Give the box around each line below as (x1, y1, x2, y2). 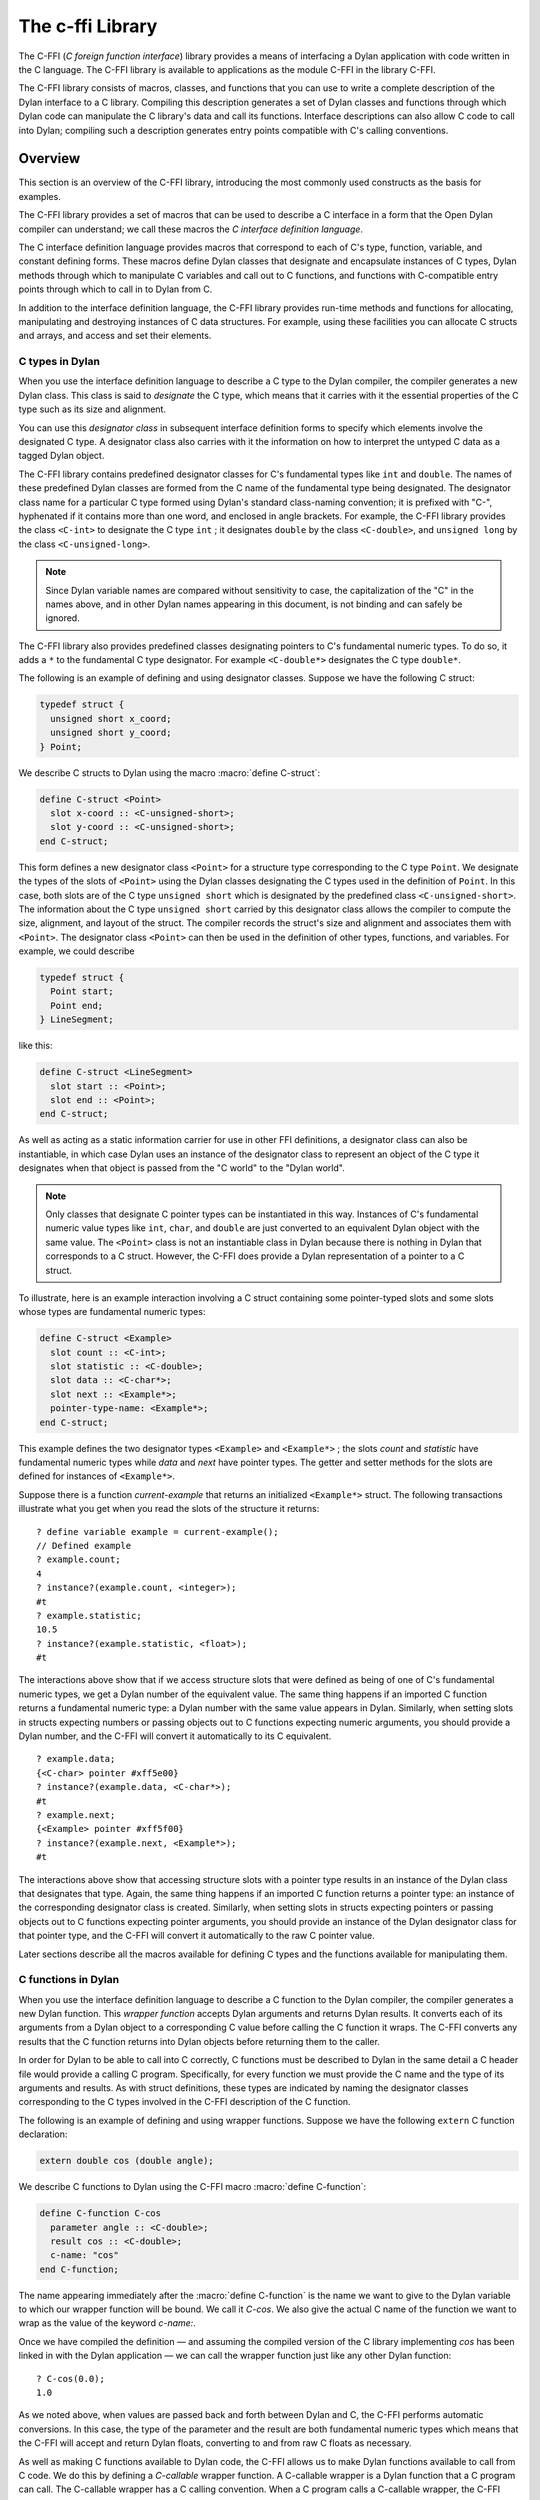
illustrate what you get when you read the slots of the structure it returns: (18, 1503, 320, 1515)
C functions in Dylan (18, 1973, 120, 1987)
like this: (18, 1040, 53, 1052)
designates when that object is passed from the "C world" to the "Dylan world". (18, 1162, 345, 1174)
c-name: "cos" (50, 2250, 120, 2261)
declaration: (18, 2128, 68, 2140)
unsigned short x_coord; (50, 713, 172, 724)
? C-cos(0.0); (36, 2373, 105, 2384)
